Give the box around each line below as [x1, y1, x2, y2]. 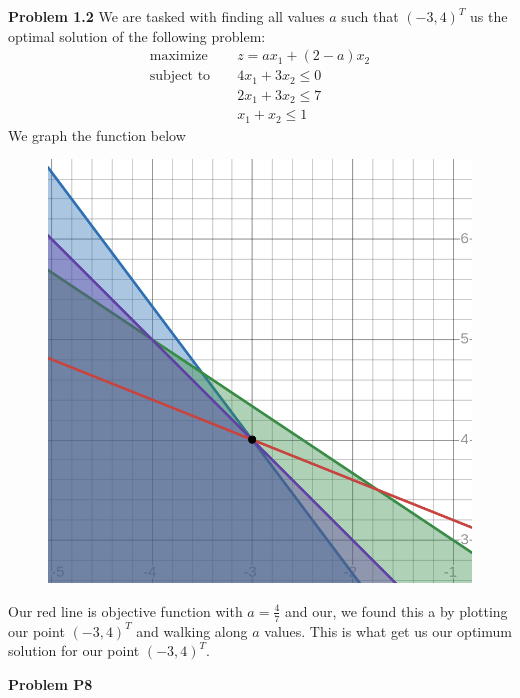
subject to [149, 69, 211, 84]
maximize [149, 49, 208, 64]
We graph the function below [8, 124, 186, 145]
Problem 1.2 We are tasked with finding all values [8, 6, 325, 26]
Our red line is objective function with [8, 600, 243, 621]
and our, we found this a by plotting [284, 600, 508, 621]
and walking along [136, 620, 248, 641]
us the [470, 6, 508, 26]
